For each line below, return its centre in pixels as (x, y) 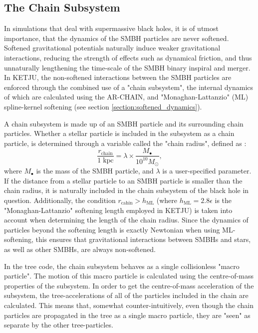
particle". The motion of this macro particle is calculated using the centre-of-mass (129, 276)
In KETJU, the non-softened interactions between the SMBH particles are (118, 77)
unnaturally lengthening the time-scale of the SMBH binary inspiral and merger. (127, 67)
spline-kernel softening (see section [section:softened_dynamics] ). (103, 106)
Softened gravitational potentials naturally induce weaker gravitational (112, 48)
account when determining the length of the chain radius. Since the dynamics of (126, 220)
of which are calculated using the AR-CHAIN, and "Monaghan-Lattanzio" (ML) (126, 97)
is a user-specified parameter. (207, 171)
